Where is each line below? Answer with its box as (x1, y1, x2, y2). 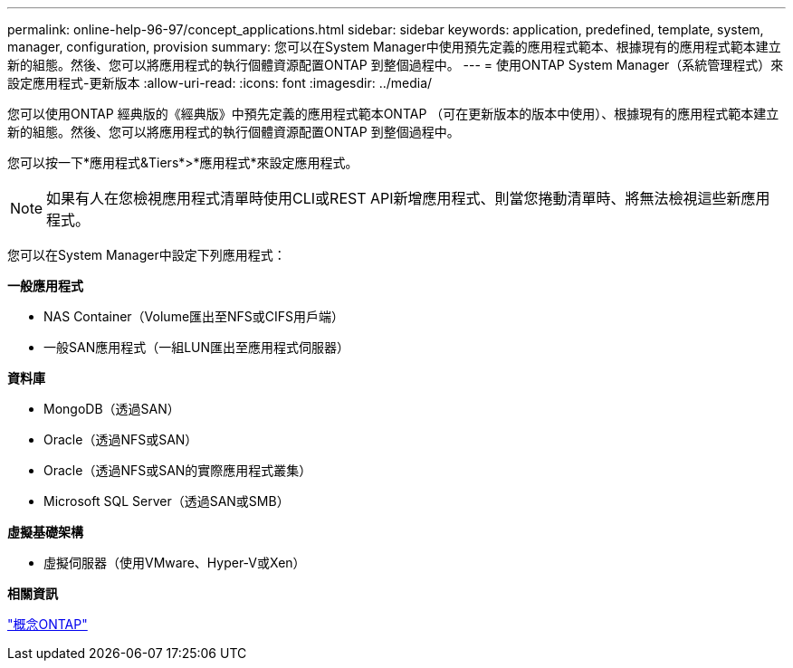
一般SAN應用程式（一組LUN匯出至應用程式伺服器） (43, 339, 350, 355)
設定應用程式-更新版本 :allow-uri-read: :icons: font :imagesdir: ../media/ (7, 75, 433, 91)
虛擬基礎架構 (7, 524, 83, 539)
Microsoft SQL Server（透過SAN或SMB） (43, 493, 290, 509)
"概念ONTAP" (7, 616, 88, 632)
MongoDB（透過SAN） (43, 401, 180, 416)
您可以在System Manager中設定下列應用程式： (7, 247, 286, 262)
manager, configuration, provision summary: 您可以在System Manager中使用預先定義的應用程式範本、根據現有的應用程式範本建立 (7, 39, 781, 54)
